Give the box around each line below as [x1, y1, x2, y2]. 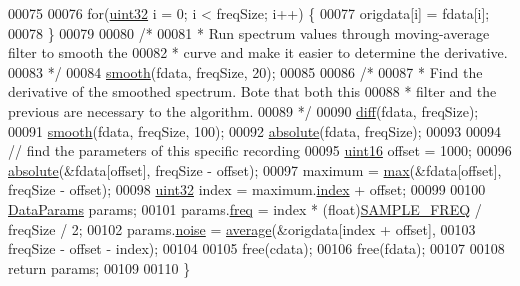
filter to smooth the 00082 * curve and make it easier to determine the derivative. [8, 42, 508, 63]
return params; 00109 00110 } [8, 257, 191, 278]
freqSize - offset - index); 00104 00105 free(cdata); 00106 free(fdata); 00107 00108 [8, 238, 505, 259]
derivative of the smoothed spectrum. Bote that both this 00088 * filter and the [8, 81, 497, 102]
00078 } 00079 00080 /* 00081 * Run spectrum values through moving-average [8, 22, 490, 43]
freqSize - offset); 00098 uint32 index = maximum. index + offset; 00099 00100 [8, 179, 486, 200]
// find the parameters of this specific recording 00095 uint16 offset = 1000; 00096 [8, 140, 512, 161]
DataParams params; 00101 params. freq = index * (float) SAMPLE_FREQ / [8, 198, 482, 219]
